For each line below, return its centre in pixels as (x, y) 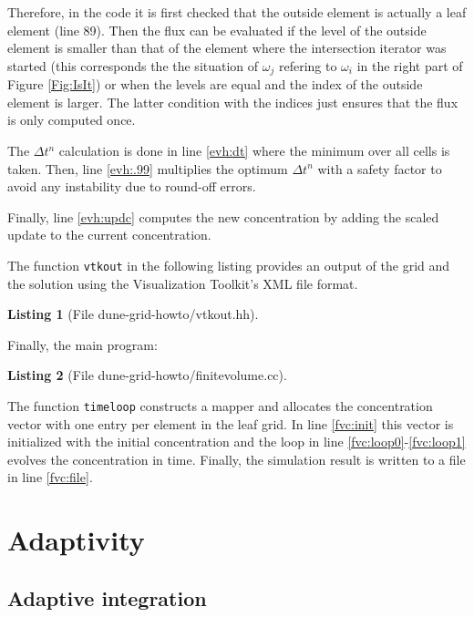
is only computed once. (72, 120)
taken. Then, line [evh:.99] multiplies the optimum (148, 168)
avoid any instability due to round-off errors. (132, 186)
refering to (308, 65)
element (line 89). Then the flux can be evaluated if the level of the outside (217, 30)
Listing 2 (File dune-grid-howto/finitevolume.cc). (147, 375)
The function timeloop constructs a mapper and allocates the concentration (220, 406)
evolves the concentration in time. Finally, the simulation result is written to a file (237, 459)
